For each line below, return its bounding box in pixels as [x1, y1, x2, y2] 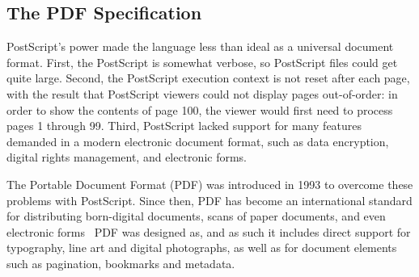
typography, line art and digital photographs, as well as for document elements [6, 239, 397, 256]
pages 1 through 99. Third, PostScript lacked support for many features [6, 117, 362, 134]
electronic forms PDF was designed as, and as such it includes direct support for [6, 223, 411, 240]
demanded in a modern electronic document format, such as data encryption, [6, 132, 389, 149]
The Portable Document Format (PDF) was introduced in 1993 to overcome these [6, 175, 413, 192]
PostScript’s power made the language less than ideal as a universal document [6, 38, 394, 55]
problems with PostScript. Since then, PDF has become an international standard [6, 191, 413, 208]
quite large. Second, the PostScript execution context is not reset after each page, [6, 69, 410, 86]
